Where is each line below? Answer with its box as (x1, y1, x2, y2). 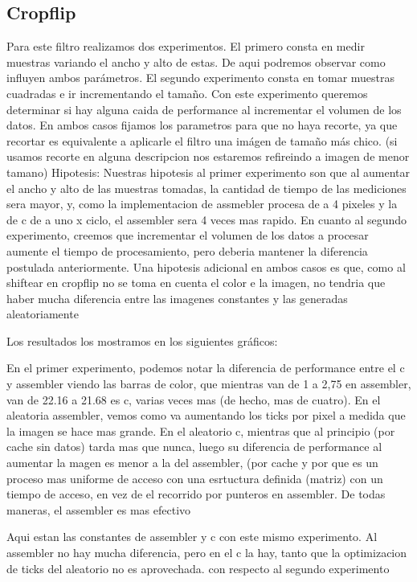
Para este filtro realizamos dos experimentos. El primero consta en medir (6, 38, 365, 55)
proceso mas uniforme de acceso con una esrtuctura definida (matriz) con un (6, 469, 383, 486)
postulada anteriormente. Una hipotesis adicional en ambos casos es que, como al (6, 258, 406, 275)
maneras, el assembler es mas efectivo (6, 501, 191, 518)
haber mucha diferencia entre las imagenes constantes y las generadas (6, 289, 348, 306)
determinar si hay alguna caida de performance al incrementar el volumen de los (6, 100, 402, 117)
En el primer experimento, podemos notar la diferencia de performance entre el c (6, 359, 405, 376)
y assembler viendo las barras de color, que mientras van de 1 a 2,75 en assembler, (6, 375, 411, 392)
